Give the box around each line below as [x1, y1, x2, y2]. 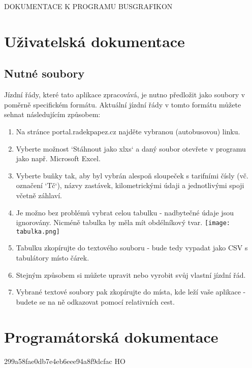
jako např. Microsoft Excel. [16, 153, 101, 164]
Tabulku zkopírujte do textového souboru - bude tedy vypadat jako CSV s [16, 242, 248, 253]
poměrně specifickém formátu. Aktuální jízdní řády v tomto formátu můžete [4, 99, 241, 109]
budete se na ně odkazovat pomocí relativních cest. [16, 296, 175, 307]
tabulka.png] [16, 228, 60, 235]
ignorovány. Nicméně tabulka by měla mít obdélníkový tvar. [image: [16, 217, 231, 228]
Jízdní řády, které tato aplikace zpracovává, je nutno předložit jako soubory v [4, 89, 245, 100]
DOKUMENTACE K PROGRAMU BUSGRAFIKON [4, 1, 173, 11]
